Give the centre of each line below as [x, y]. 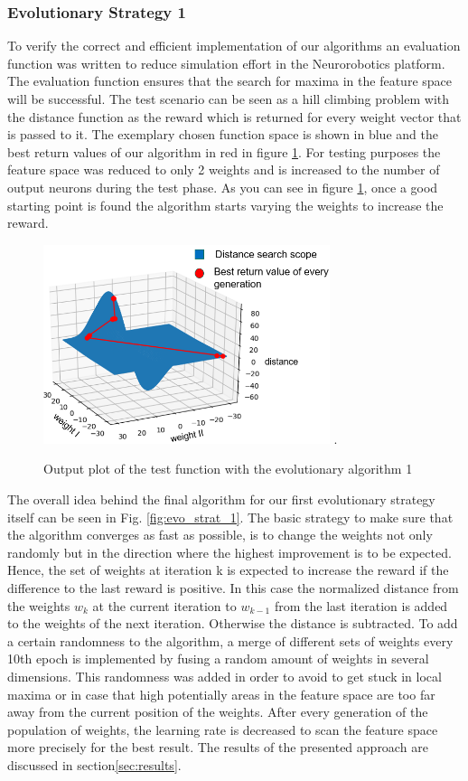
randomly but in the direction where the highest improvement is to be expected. [229, 552]
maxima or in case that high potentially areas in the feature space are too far [221, 694]
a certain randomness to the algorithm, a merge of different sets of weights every [230, 640]
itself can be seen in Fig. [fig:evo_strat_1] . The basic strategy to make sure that [230, 517]
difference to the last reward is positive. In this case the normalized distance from [233, 588]
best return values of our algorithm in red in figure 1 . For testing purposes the [224, 151]
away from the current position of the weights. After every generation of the [218, 712]
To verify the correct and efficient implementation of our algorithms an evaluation [234, 46]
